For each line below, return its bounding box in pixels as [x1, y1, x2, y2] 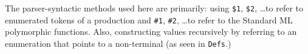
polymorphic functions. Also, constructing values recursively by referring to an [5, 25, 297, 38]
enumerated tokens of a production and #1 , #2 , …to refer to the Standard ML [5, 13, 293, 26]
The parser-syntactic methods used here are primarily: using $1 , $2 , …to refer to [5, 2, 304, 14]
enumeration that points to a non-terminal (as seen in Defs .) [5, 37, 231, 49]
